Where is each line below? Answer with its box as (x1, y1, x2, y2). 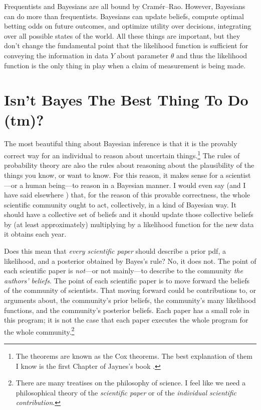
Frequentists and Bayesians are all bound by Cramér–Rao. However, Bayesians (4, 1, 245, 11)
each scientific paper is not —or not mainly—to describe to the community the (4, 265, 243, 276)
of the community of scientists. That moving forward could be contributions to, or (4, 285, 256, 295)
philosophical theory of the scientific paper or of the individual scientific (16, 387, 237, 397)
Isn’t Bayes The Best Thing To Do (4, 89, 248, 110)
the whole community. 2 (4, 325, 75, 337)
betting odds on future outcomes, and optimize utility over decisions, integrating (4, 21, 251, 31)
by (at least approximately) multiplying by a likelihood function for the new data (4, 219, 254, 229)
